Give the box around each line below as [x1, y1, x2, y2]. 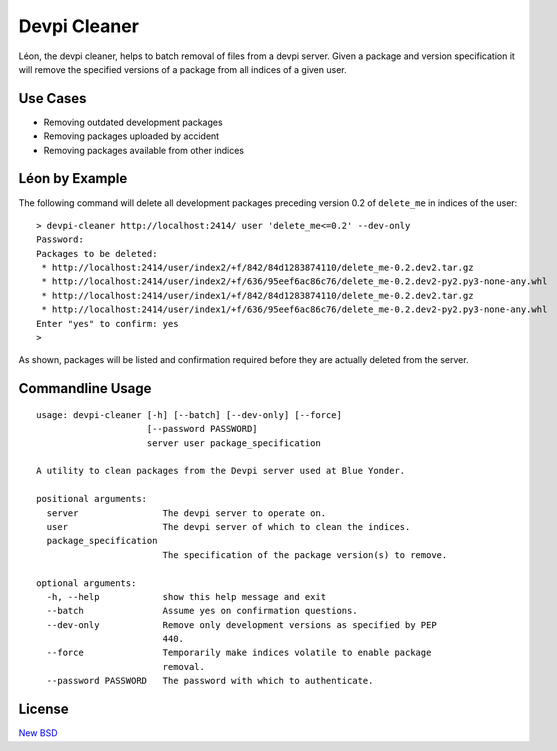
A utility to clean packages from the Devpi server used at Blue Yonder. [36, 465, 406, 477]
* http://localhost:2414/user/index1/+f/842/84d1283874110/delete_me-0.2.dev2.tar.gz [41, 290, 474, 301]
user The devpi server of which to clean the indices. [46, 521, 411, 532]
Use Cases [18, 90, 87, 107]
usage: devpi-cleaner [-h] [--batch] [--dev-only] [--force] [36, 409, 342, 420]
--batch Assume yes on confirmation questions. [46, 605, 359, 617]
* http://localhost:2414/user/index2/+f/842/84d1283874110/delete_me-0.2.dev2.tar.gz [41, 262, 474, 274]
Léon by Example [18, 170, 128, 187]
